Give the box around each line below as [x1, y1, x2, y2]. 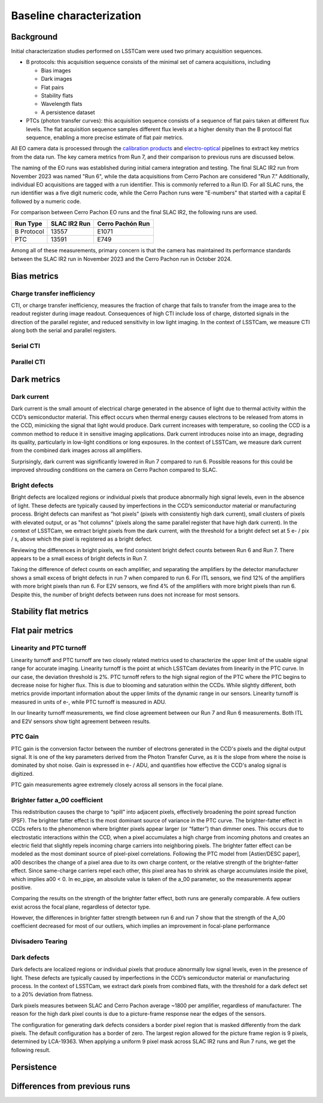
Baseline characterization [11, 9, 142, 22]
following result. [11, 1046, 51, 1053]
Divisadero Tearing [11, 937, 68, 946]
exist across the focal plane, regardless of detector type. [11, 903, 151, 910]
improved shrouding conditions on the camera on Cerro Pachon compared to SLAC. [11, 467, 218, 474]
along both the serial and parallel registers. [11, 327, 117, 334]
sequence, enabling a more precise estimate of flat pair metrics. [26, 133, 184, 141]
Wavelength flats [41, 100, 83, 108]
